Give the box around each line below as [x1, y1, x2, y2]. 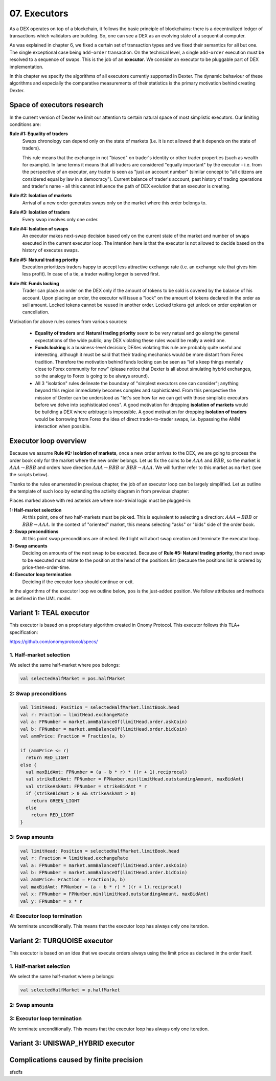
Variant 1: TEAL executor [9, 608, 89, 617]
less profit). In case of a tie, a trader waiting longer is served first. [22, 271, 160, 277]
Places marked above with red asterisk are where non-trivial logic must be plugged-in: [9, 497, 192, 504]
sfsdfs [9, 1069, 23, 1075]
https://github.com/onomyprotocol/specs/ [9, 639, 98, 645]
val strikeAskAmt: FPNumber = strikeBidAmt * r [26, 783, 147, 789]
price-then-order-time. [22, 564, 71, 570]
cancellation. [22, 309, 50, 315]
